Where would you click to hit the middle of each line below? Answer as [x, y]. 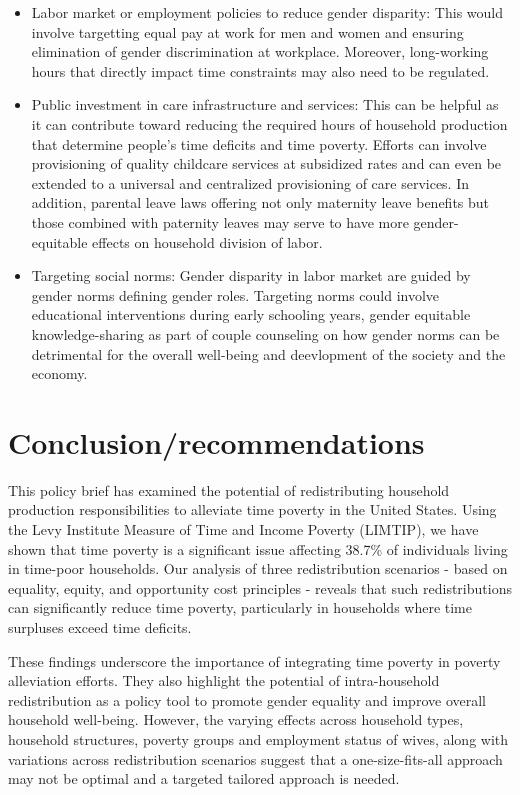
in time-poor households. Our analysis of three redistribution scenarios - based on [258, 568]
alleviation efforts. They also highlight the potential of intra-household [224, 680]
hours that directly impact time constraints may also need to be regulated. [260, 70]
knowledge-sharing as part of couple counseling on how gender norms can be [265, 333]
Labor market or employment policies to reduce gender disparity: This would [267, 12]
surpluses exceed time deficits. [100, 626]
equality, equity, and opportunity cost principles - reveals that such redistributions [260, 587]
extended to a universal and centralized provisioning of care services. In [250, 182]
